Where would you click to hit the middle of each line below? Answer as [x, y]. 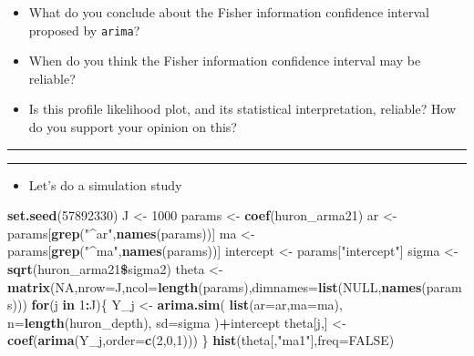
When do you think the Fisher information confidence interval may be [225, 61]
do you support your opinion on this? [133, 127]
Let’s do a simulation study [105, 184]
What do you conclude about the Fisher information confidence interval [229, 12]
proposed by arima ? [84, 30]
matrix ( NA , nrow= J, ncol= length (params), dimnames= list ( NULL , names [215, 286]
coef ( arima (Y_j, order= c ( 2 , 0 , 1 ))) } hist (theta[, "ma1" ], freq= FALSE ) [201, 340]
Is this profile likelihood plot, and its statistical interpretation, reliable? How [242, 109]
